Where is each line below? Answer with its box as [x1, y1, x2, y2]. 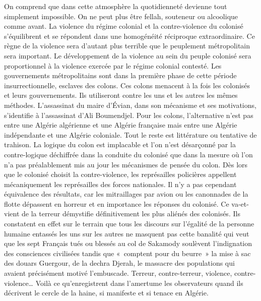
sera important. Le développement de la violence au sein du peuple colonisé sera [4, 50, 251, 61]
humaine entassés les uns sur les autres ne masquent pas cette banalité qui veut [4, 228, 249, 238]
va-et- [231, 198, 249, 209]
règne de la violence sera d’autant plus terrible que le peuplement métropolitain [4, 40, 250, 51]
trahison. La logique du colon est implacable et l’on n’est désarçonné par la [4, 139, 236, 150]
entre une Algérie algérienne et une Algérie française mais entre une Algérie [4, 119, 237, 130]
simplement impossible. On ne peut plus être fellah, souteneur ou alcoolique [4, 11, 238, 21]
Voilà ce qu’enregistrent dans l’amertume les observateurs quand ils [35, 277, 243, 288]
